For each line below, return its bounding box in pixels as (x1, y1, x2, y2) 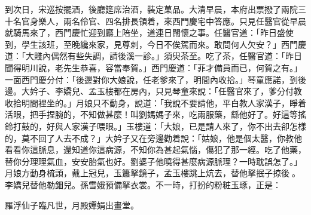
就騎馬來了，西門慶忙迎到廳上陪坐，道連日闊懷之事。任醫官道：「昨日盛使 (5, 26, 294, 39)
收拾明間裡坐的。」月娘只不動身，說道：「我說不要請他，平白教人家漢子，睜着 (5, 96, 306, 109)
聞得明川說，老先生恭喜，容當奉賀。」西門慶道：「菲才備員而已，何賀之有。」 (5, 61, 302, 73)
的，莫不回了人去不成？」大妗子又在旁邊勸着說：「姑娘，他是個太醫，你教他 (5, 131, 302, 144)
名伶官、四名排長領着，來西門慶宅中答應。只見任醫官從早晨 (71, 14, 306, 27)
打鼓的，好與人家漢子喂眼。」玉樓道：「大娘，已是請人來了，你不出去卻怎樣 (13, 119, 306, 132)
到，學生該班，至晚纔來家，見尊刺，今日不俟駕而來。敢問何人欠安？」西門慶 (5, 38, 306, 50)
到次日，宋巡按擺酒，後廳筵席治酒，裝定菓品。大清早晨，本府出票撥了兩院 (5, 3, 298, 15)
